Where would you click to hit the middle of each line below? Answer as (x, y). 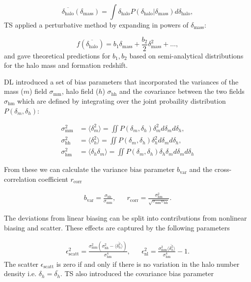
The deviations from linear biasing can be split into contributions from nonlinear (125, 218)
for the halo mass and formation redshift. (66, 65)
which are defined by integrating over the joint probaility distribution (122, 101)
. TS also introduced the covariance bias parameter (137, 273)
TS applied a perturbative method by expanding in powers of (96, 25)
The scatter (21, 264)
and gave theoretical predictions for (57, 55)
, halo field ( (80, 91)
